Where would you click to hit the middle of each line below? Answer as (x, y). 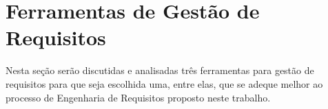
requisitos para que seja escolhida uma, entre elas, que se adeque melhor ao (164, 83)
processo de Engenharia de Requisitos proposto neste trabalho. (138, 97)
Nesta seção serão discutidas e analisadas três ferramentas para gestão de (160, 70)
